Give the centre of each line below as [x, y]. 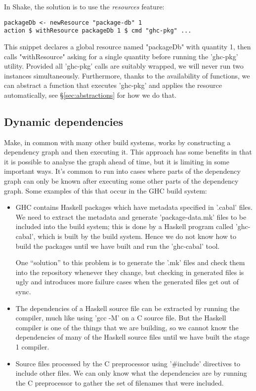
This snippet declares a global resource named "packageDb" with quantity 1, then [128, 46]
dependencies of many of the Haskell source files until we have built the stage [132, 337]
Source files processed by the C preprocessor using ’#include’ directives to [128, 363]
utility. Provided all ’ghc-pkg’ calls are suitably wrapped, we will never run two [124, 66]
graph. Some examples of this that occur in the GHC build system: [106, 190]
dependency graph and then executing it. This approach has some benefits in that [128, 152]
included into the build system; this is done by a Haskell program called [125, 226]
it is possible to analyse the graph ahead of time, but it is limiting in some [117, 161]
